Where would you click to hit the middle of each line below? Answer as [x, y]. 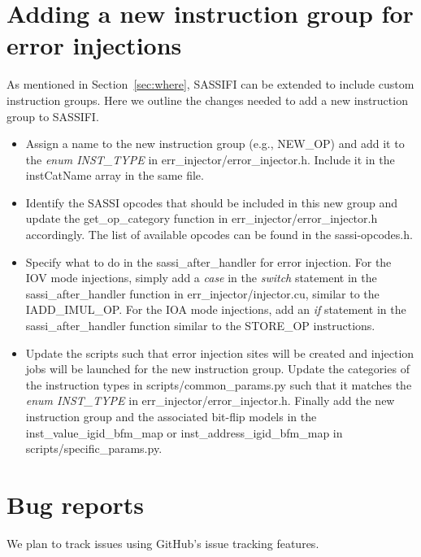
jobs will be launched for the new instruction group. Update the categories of [217, 369]
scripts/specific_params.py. [94, 448]
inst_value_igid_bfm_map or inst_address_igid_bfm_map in [184, 432]
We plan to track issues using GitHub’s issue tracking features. [163, 543]
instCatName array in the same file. [115, 175]
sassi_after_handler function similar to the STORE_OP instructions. [200, 326]
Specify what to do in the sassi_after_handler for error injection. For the [208, 261]
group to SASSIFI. [53, 116]
